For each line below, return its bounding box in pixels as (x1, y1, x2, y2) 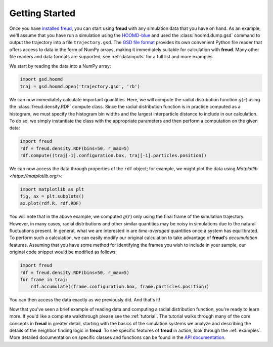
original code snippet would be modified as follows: (9, 249, 117, 255)
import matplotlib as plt (20, 186, 84, 192)
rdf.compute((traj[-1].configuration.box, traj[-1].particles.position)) (20, 152, 207, 159)
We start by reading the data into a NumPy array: (9, 63, 111, 69)
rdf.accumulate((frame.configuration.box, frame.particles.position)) (30, 284, 210, 290)
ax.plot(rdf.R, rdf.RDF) (20, 201, 82, 206)
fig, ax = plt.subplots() (20, 193, 84, 199)
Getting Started (9, 8, 76, 19)
